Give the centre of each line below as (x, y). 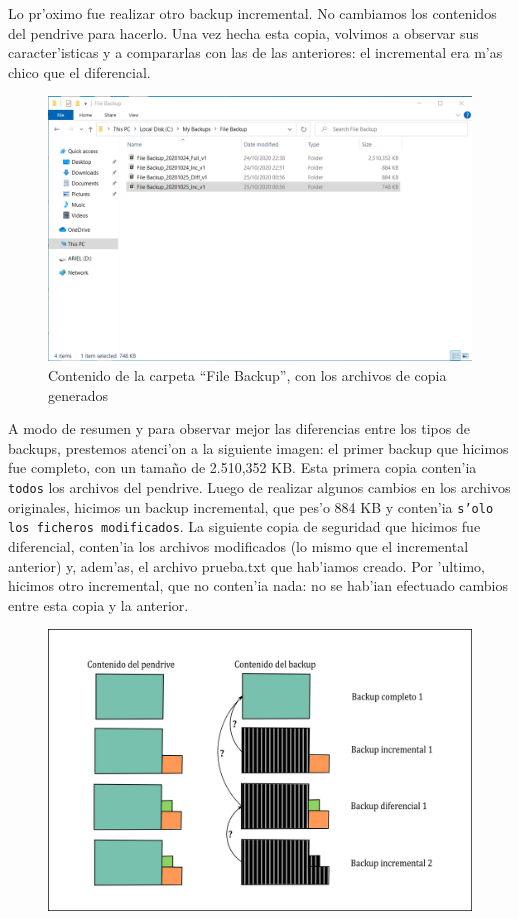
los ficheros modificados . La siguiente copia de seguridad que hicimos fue (244, 526)
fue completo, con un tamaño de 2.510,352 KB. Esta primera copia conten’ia (242, 467)
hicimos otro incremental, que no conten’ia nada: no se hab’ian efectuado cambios (258, 585)
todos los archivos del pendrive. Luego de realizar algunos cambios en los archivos (259, 486)
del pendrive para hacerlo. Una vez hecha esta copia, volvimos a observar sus (243, 32)
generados (78, 394)
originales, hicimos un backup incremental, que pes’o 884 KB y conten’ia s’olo (251, 506)
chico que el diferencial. (79, 71)
